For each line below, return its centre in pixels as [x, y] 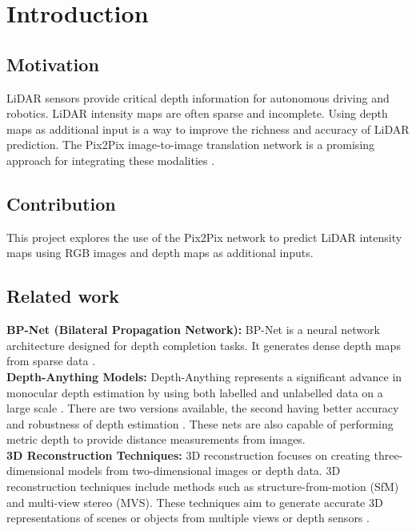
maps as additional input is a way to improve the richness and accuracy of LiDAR [208, 129]
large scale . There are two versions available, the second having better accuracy [203, 408]
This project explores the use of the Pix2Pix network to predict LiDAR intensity [204, 237]
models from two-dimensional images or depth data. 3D [204, 471]
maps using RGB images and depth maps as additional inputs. [160, 253]
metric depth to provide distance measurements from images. [156, 439]
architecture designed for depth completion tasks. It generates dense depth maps [204, 345]
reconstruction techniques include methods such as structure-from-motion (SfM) [203, 487]
